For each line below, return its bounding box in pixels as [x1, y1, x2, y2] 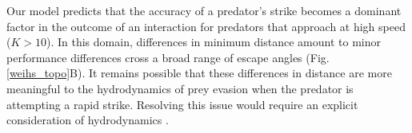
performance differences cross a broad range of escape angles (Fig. [6, 49, 330, 65]
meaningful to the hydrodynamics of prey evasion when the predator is [6, 80, 354, 96]
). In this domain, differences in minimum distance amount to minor [46, 33, 381, 50]
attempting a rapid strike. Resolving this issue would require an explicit [6, 96, 358, 112]
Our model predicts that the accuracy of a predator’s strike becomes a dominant [6, 2, 402, 18]
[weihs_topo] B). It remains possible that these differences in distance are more [6, 65, 392, 81]
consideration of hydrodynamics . [6, 111, 169, 128]
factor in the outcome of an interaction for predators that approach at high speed [6, 18, 406, 34]
